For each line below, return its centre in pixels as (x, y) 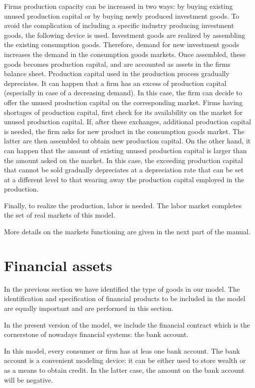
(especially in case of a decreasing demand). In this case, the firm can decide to (123, 93)
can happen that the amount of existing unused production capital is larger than (126, 150)
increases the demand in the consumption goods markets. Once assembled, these (125, 54)
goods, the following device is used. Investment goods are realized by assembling (125, 35)
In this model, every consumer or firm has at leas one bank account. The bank (122, 350)
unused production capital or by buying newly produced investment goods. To (122, 15)
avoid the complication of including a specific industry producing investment (119, 25)
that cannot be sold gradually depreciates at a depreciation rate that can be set (124, 170)
